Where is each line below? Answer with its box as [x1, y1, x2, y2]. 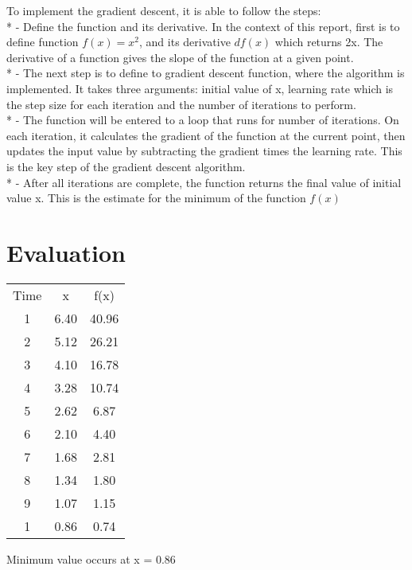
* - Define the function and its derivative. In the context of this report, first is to [6, 18, 400, 34]
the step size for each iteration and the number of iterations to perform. [6, 96, 356, 112]
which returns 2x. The [274, 33, 383, 50]
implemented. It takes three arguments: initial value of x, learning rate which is [6, 80, 394, 96]
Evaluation [6, 236, 126, 268]
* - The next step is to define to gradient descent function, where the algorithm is [6, 64, 405, 81]
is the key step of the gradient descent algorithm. [6, 158, 246, 174]
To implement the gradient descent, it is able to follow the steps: [6, 2, 321, 18]
